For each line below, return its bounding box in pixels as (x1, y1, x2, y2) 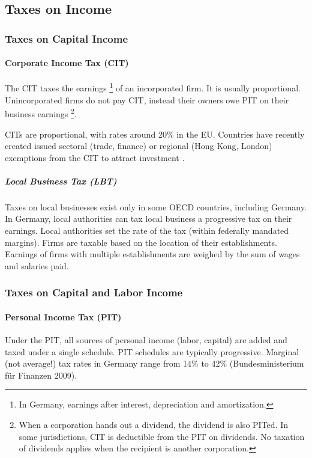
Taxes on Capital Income (5, 31, 128, 46)
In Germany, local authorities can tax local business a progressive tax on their (5, 212, 292, 225)
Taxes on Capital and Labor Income (5, 285, 183, 300)
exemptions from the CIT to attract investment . (5, 151, 185, 163)
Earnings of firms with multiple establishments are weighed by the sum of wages (5, 248, 300, 260)
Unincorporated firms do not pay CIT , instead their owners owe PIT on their (5, 93, 289, 106)
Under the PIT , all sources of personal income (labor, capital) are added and (5, 334, 287, 346)
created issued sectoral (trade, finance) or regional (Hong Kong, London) (5, 139, 272, 152)
